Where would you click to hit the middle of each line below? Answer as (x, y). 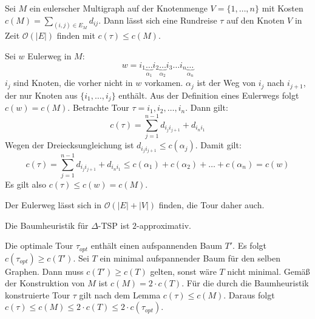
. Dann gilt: (207, 107)
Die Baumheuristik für (47, 225)
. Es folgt (249, 245)
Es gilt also (26, 184)
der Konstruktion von (45, 283)
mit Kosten (283, 8)
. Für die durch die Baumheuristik (245, 283)
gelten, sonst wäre (183, 271)
